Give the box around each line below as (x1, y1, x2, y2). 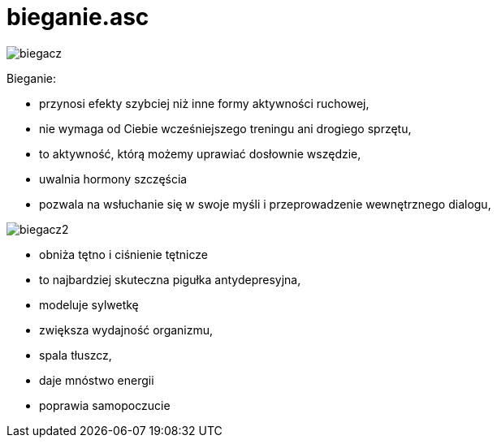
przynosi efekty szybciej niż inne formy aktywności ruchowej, (39, 96, 370, 110)
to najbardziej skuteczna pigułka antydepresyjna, (39, 272, 301, 287)
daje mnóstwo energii (39, 373, 154, 387)
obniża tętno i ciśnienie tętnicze (39, 247, 208, 261)
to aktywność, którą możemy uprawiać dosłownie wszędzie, (39, 146, 361, 161)
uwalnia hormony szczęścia (39, 171, 188, 186)
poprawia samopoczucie (39, 398, 171, 412)
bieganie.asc (6, 3, 149, 31)
